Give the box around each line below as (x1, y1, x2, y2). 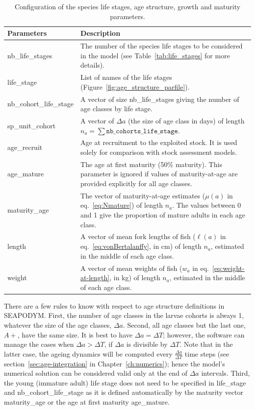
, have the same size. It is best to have (17, 329, 132, 339)
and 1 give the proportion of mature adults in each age (80, 210, 245, 220)
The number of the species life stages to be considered (80, 41, 243, 51)
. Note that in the (179, 339, 233, 349)
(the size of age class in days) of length (127, 115, 245, 125)
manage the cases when (4, 339, 74, 349)
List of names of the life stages (80, 72, 172, 82)
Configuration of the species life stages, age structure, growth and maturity (14, 1, 241, 11)
